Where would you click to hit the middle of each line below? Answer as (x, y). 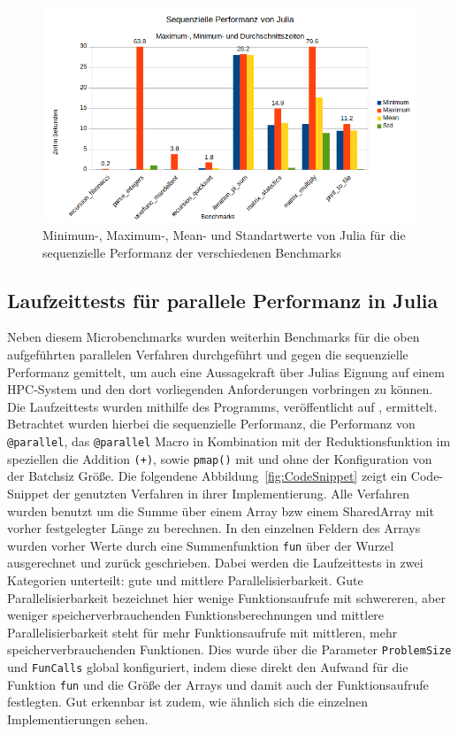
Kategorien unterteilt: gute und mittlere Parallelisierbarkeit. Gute (185, 579)
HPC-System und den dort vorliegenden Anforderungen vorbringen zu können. (220, 389)
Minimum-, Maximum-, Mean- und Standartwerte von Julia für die (224, 235)
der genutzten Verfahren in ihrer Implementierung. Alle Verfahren (231, 493)
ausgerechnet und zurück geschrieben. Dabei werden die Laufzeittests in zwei (215, 563)
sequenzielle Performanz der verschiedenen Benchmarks (192, 252)
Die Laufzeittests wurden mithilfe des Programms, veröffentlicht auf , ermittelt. (222, 406)
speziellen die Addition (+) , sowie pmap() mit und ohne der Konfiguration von (220, 458)
